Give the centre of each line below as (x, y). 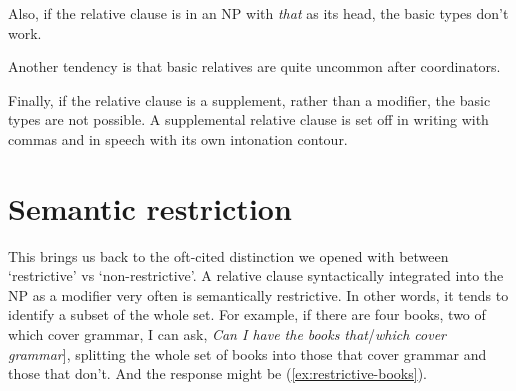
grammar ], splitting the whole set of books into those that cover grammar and (247, 353)
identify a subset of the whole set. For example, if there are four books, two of (247, 314)
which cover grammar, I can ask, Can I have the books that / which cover (227, 334)
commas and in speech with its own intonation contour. (178, 138)
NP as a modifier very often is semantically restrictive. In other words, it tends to (258, 294)
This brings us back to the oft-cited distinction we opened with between (228, 255)
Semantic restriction (150, 207)
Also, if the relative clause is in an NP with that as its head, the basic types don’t (258, 13)
